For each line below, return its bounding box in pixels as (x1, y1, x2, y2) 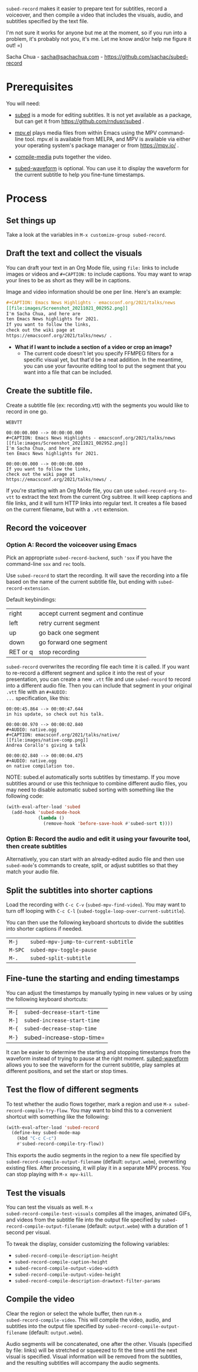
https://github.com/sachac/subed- (104, 53, 189, 60)
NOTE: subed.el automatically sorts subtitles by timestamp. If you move (6, 773, 180, 781)
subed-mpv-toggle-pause (30, 946, 97, 953)
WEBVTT (6, 419, 22, 425)
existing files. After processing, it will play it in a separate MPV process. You (6, 1164, 191, 1172)
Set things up (6, 215, 56, 225)
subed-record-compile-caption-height (14, 1259, 108, 1265)
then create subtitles (6, 842, 67, 850)
